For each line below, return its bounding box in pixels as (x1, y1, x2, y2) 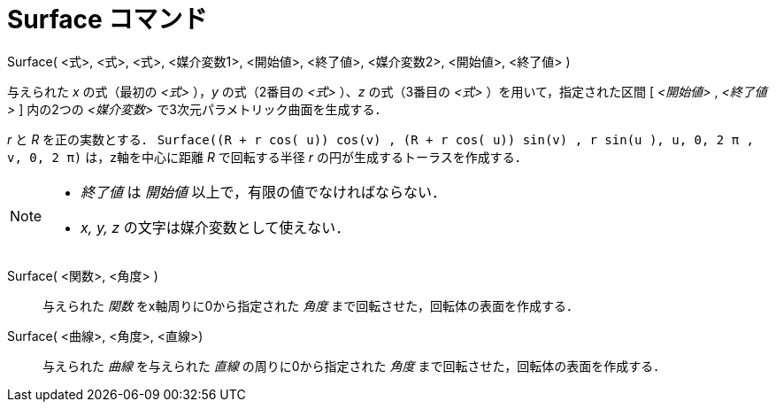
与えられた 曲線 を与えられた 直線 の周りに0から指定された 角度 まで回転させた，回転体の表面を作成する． (42, 358, 666, 374)
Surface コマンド (7, 4, 208, 35)
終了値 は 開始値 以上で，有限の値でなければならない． (81, 182, 446, 201)
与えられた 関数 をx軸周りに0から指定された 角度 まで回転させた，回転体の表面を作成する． (42, 297, 579, 313)
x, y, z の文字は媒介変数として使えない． (81, 218, 350, 236)
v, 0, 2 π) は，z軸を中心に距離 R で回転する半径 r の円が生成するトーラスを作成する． (7, 149, 527, 165)
